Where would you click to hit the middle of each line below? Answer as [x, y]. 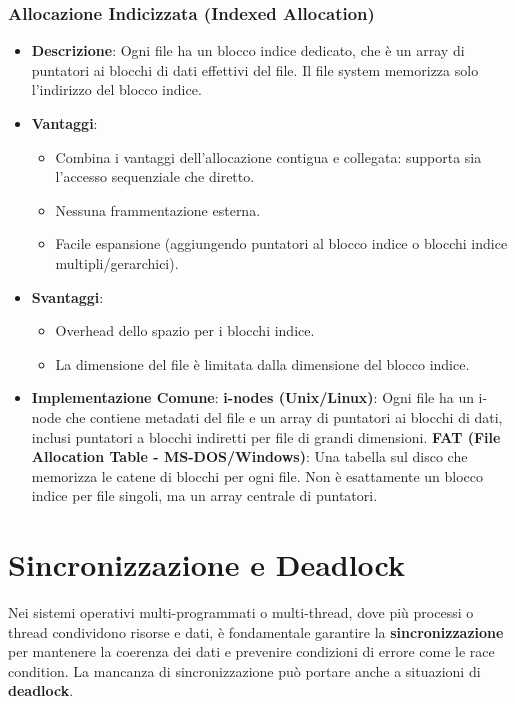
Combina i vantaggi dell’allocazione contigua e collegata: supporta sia [268, 156]
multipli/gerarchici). [117, 262]
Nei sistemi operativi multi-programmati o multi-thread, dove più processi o [241, 612]
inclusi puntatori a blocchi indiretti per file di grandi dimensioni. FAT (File [266, 436]
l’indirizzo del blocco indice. [116, 89]
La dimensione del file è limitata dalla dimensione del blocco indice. [262, 363]
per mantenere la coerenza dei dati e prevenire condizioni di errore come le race [251, 651]
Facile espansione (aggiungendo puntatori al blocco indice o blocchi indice [281, 243]
